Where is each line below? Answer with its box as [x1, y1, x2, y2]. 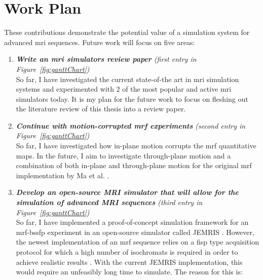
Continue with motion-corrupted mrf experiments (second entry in [16, 120, 246, 131]
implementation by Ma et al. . [16, 170, 109, 180]
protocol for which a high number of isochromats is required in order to [16, 247, 238, 257]
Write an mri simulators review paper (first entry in [16, 54, 197, 64]
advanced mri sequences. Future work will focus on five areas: [4, 36, 195, 47]
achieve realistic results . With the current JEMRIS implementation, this [16, 256, 243, 267]
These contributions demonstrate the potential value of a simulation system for [4, 27, 250, 37]
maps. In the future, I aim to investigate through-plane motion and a [16, 150, 231, 161]
